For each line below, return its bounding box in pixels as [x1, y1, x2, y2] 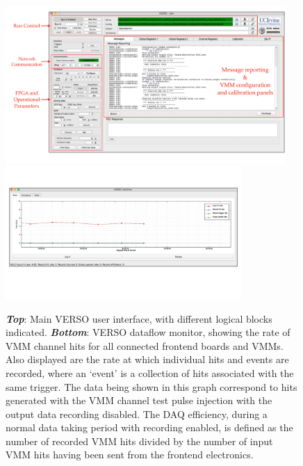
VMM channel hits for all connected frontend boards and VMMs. [6, 338, 284, 353]
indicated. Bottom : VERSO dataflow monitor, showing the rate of [6, 325, 290, 339]
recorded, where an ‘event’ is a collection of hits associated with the [6, 365, 294, 380]
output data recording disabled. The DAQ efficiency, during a [6, 406, 268, 421]
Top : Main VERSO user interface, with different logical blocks [6, 311, 272, 326]
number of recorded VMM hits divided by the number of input [6, 433, 273, 448]
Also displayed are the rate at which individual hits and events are [6, 352, 289, 367]
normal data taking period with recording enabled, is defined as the [6, 420, 293, 435]
